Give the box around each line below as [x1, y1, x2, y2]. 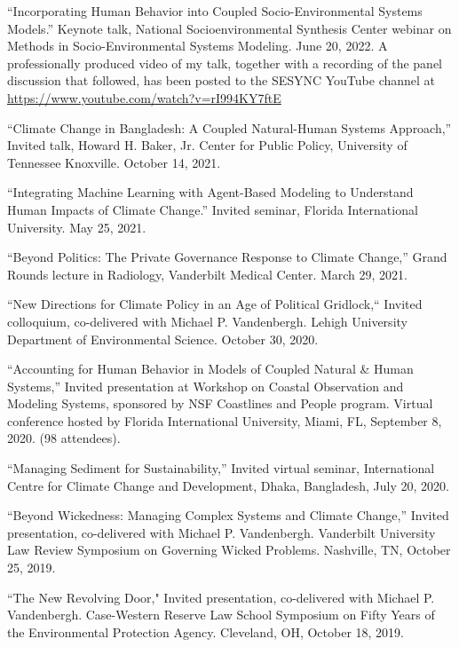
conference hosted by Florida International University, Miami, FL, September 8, [7, 411, 442, 430]
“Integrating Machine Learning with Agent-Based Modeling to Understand [7, 183, 414, 201]
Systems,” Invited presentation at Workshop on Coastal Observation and [7, 376, 404, 395]
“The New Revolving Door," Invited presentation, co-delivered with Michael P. [7, 588, 435, 606]
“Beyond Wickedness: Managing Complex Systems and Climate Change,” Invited [7, 506, 449, 525]
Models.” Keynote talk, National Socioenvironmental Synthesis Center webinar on [7, 19, 452, 37]
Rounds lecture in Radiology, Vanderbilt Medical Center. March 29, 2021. [7, 264, 408, 283]
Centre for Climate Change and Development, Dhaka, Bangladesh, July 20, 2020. [7, 476, 449, 494]
